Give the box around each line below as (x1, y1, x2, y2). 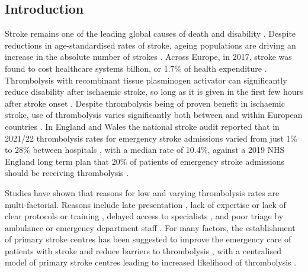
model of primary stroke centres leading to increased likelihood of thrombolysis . (5, 256, 297, 268)
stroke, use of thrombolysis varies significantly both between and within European (5, 108, 303, 121)
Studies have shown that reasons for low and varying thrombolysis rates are (5, 186, 280, 199)
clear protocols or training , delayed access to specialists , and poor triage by (5, 210, 284, 222)
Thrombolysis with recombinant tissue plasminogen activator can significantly (5, 73, 287, 86)
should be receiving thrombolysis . (5, 167, 129, 179)
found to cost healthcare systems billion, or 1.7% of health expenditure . (5, 62, 267, 74)
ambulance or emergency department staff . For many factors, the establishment (5, 221, 296, 233)
